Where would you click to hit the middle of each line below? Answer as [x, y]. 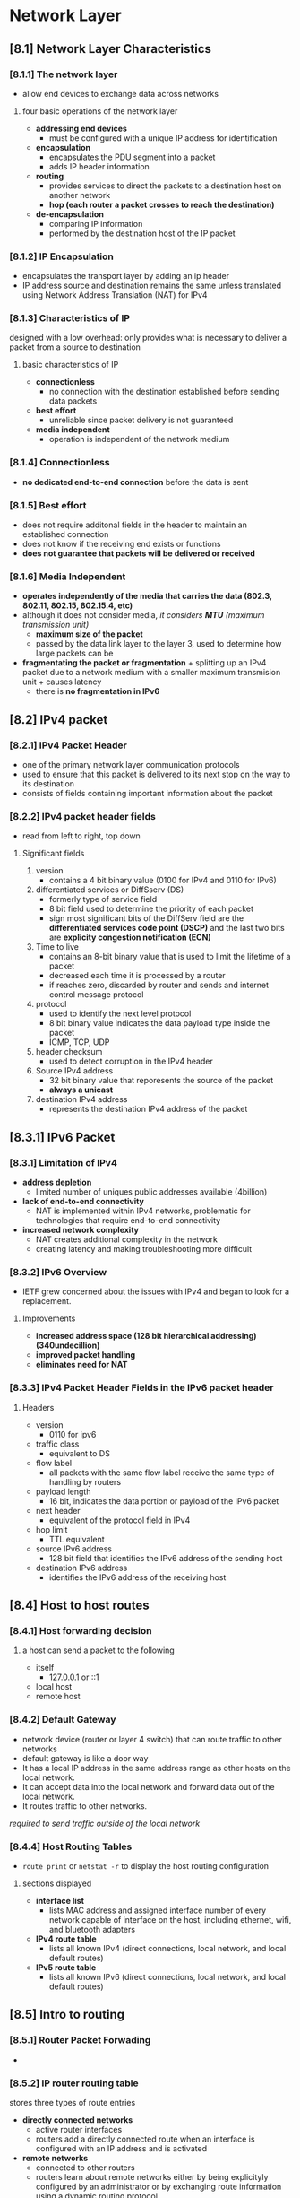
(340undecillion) [68, 1345]
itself [45, 1668]
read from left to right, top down [81, 836]
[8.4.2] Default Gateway [63, 1720]
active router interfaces [79, 2129]
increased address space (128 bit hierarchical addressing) [146, 1336]
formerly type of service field [103, 899]
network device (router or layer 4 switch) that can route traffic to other [152, 1739]
